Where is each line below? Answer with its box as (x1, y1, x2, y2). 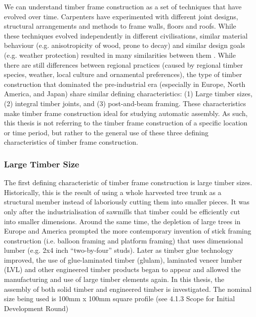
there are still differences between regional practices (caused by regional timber (4, 59, 243, 70)
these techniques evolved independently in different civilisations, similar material (4, 30, 248, 40)
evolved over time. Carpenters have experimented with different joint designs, (4, 11, 238, 21)
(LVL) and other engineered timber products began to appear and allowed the (4, 264, 241, 275)
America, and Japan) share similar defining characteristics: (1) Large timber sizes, (4, 88, 253, 99)
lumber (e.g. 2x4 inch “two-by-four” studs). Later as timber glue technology (4, 245, 233, 255)
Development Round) (4, 303, 69, 313)
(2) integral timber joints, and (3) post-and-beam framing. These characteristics (4, 98, 246, 108)
